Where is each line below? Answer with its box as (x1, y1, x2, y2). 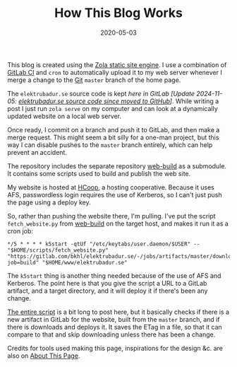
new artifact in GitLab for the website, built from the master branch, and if (7, 315, 220, 323)
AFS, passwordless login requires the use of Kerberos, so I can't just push (7, 190, 222, 199)
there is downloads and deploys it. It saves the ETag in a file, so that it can (7, 322, 222, 331)
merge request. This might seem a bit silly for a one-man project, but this (7, 133, 219, 141)
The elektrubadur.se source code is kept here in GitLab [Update (7, 89, 195, 98)
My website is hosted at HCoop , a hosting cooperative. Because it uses (7, 182, 215, 192)
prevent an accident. (7, 148, 67, 156)
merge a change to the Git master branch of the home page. (7, 76, 181, 84)
